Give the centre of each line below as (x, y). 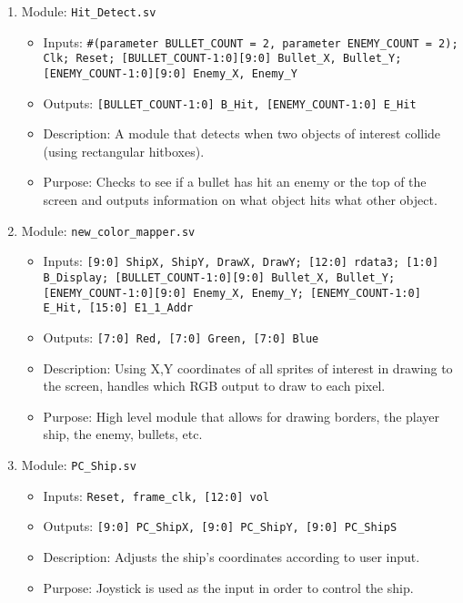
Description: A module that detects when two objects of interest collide (242, 133)
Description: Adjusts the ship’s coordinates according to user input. (231, 556)
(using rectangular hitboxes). (124, 151)
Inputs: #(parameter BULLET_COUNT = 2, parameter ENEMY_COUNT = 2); (251, 41)
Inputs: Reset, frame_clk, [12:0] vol (156, 495)
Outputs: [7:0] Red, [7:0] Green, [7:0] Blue (181, 337)
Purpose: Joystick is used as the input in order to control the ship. (228, 587)
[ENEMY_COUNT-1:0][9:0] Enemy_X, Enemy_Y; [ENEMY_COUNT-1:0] (232, 293)
